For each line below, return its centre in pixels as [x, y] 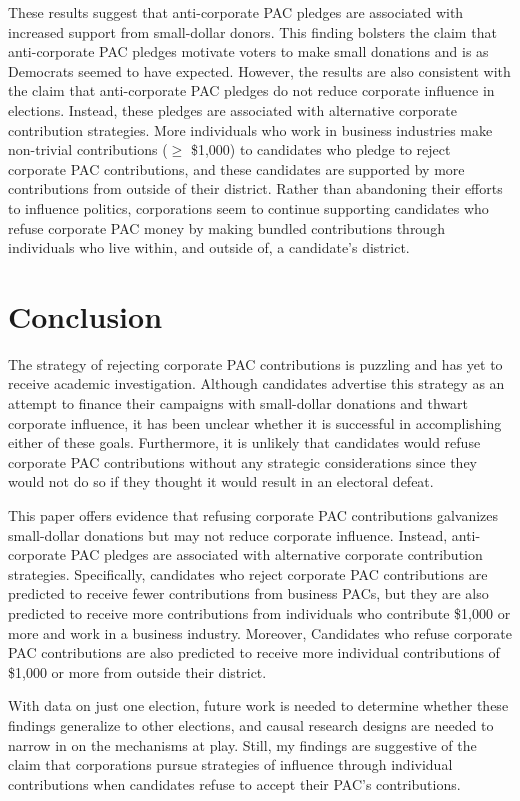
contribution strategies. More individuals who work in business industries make [250, 129]
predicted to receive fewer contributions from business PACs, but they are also [248, 593]
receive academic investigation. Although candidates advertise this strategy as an [256, 383]
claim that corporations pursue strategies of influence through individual [230, 764]
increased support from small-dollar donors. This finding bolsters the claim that [252, 31]
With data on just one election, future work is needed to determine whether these [258, 705]
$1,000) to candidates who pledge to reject [320, 149]
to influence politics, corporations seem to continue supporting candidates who [248, 207]
